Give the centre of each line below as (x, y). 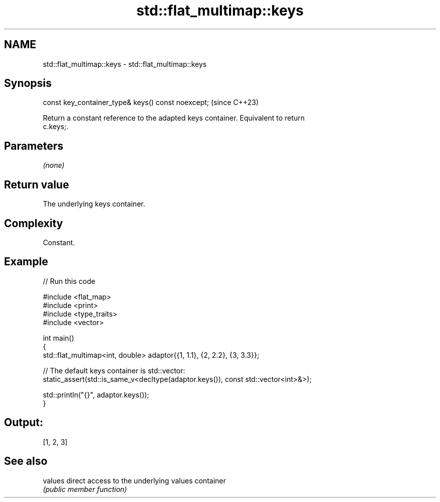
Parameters (34, 146)
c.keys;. (56, 127)
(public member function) (85, 489)
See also (26, 461)
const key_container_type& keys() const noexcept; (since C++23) (151, 103)
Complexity (34, 223)
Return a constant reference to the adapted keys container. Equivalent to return (174, 118)
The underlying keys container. (94, 204)
